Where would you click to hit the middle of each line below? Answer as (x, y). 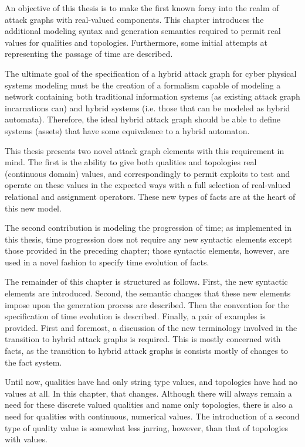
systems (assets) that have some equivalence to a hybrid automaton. (127, 130)
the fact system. (33, 362)
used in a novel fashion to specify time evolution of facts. (107, 262)
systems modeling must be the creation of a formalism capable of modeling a (143, 85)
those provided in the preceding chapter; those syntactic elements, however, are (147, 250)
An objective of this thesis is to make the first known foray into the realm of (142, 8)
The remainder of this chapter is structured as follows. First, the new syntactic (146, 281)
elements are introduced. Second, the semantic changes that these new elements (148, 293)
